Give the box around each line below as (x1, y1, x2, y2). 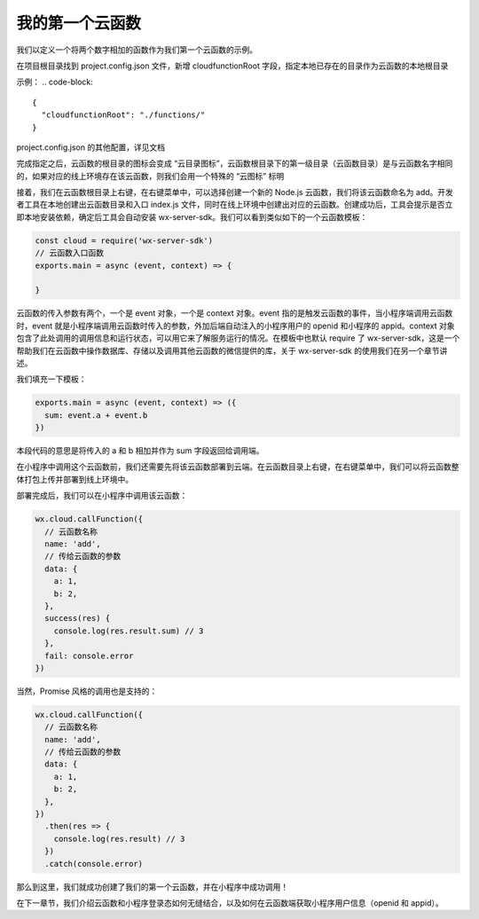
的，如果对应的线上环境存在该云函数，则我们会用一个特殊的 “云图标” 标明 (16, 170, 285, 181)
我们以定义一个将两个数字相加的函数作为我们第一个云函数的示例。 (16, 44, 257, 55)
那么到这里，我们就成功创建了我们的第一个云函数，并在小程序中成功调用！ (16, 881, 288, 892)
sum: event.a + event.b (44, 410, 148, 420)
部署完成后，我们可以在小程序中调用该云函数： (16, 491, 188, 501)
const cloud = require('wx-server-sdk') (35, 235, 213, 246)
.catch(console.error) (44, 859, 144, 868)
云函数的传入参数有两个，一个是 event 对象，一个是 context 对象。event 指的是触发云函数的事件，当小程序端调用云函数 (16, 308, 453, 318)
